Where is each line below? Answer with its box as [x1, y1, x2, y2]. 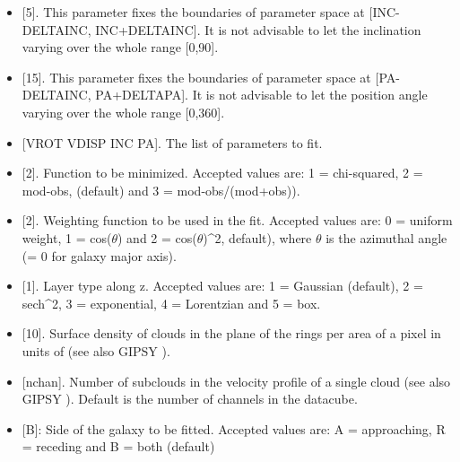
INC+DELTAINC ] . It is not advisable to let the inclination [95, 20, 421, 39]
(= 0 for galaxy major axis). [22, 246, 177, 265]
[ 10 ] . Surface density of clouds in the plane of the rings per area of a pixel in [22, 324, 441, 343]
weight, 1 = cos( [22, 228, 112, 247]
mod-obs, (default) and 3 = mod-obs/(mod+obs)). [22, 180, 300, 199]
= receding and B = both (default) [22, 437, 215, 456]
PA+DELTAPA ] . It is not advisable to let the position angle [95, 85, 428, 104]
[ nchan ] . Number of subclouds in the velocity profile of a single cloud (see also [22, 371, 451, 390]
